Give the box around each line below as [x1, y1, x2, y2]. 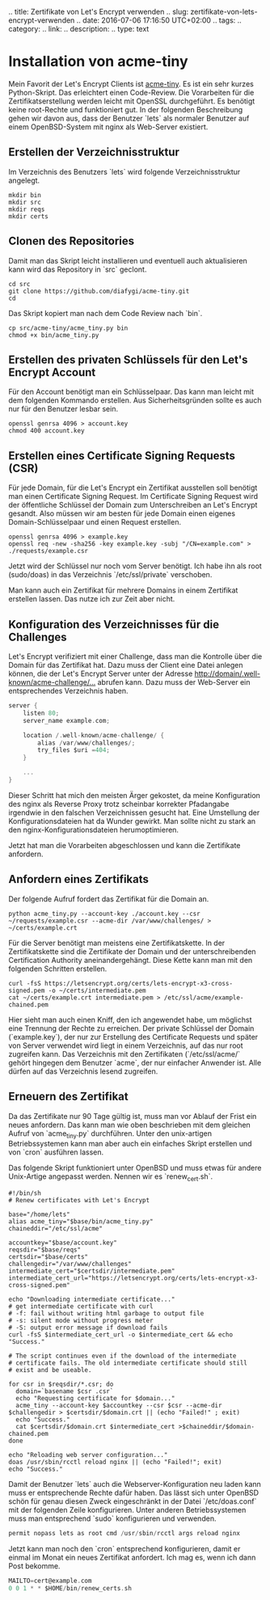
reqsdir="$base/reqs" [8, 1246, 82, 1254]
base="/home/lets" [8, 1210, 70, 1219]
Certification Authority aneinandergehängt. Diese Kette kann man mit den [8, 955, 253, 965]
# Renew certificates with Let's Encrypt [8, 1197, 150, 1205]
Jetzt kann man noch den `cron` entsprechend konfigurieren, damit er [8, 1543, 241, 1553]
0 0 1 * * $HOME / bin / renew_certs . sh [8, 1584, 132, 1592]
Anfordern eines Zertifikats [8, 872, 150, 886]
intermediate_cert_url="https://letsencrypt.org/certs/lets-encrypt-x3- [8, 1274, 259, 1282]
